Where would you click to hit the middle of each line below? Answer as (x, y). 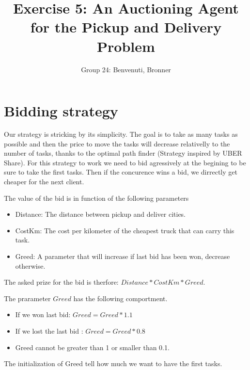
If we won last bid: (43, 314)
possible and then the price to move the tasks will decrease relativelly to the (117, 143)
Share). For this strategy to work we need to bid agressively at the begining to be (125, 162)
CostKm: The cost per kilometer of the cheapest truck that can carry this (125, 230)
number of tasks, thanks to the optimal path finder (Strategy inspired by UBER (123, 153)
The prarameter (27, 298)
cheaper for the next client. (44, 181)
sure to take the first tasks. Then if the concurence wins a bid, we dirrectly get (121, 172)
